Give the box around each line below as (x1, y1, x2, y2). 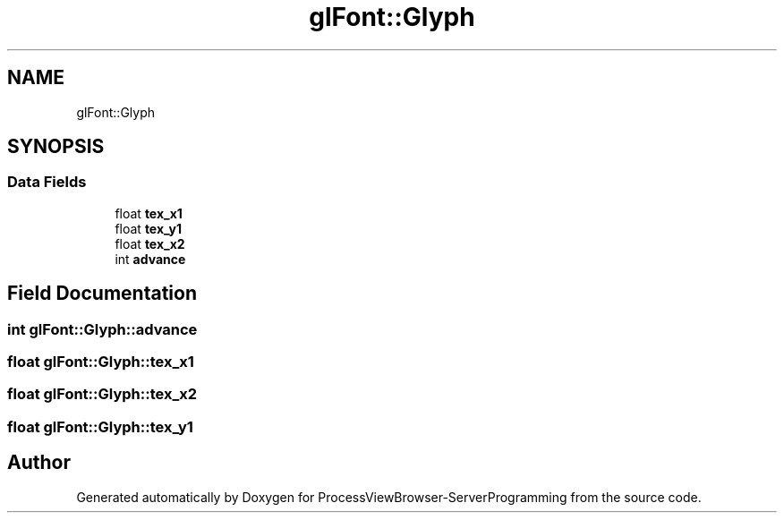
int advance (115, 251, 186, 267)
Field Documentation (7, 282, 197, 305)
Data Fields (7, 173, 87, 192)
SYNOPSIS (7, 135, 105, 158)
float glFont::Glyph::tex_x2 (7, 385, 198, 404)
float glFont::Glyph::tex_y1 (7, 417, 193, 436)
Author (7, 451, 71, 474)
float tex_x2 (115, 235, 185, 251)
